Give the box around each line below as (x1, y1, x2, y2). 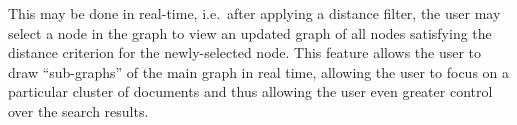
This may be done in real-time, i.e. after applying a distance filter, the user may (8, 3, 501, 23)
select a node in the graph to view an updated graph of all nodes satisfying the (8, 22, 492, 43)
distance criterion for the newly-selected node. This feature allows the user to (8, 42, 482, 63)
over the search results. (8, 100, 149, 121)
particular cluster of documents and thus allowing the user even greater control (8, 81, 493, 102)
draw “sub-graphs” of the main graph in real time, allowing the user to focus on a (8, 61, 510, 82)
